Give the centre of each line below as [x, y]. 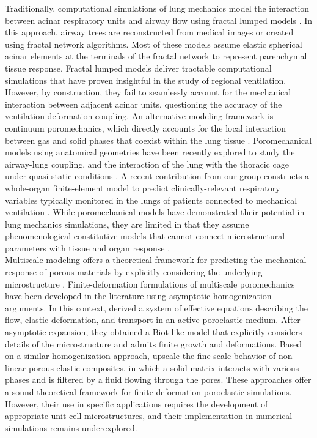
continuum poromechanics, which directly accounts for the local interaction [145, 128]
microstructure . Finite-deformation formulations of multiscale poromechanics [150, 284]
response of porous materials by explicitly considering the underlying [134, 272]
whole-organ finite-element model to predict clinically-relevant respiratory [143, 187]
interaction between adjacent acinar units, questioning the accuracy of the [144, 104]
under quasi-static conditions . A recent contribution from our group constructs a [157, 176]
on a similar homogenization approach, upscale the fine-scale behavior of [140, 356]
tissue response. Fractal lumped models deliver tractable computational [138, 68]
